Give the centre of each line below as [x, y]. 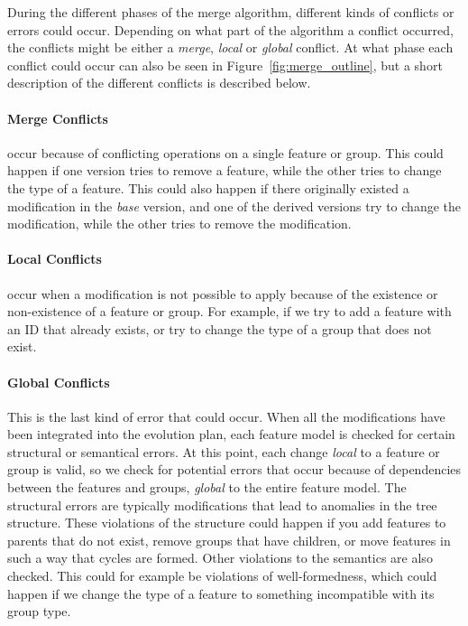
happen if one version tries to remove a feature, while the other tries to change [225, 170]
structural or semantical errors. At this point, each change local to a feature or [224, 451]
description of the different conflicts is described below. [159, 83]
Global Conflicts [59, 382]
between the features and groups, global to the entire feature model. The [207, 487]
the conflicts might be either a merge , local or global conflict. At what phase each [230, 47]
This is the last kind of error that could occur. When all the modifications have [226, 416]
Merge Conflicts [58, 118]
